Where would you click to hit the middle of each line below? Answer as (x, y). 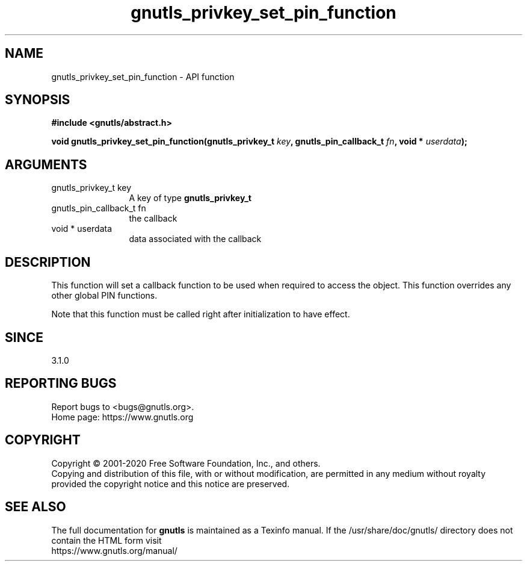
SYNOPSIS (38, 100)
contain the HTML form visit (106, 540)
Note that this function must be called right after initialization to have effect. (201, 314)
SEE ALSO (35, 507)
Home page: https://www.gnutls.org (122, 417)
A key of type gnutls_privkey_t (190, 198)
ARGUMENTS (46, 164)
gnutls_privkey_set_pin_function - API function (143, 76)
